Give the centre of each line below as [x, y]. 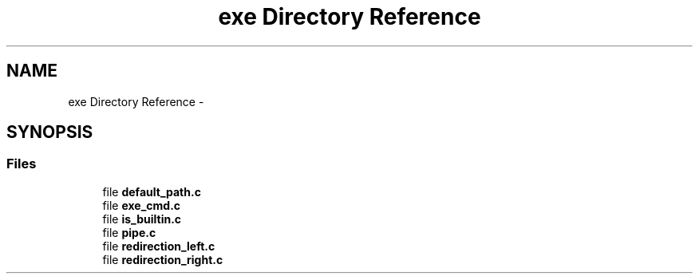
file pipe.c [129, 232]
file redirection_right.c [163, 259]
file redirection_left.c [159, 246]
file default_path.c [152, 191]
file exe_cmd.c [142, 205]
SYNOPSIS [50, 132]
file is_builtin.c [142, 219]
